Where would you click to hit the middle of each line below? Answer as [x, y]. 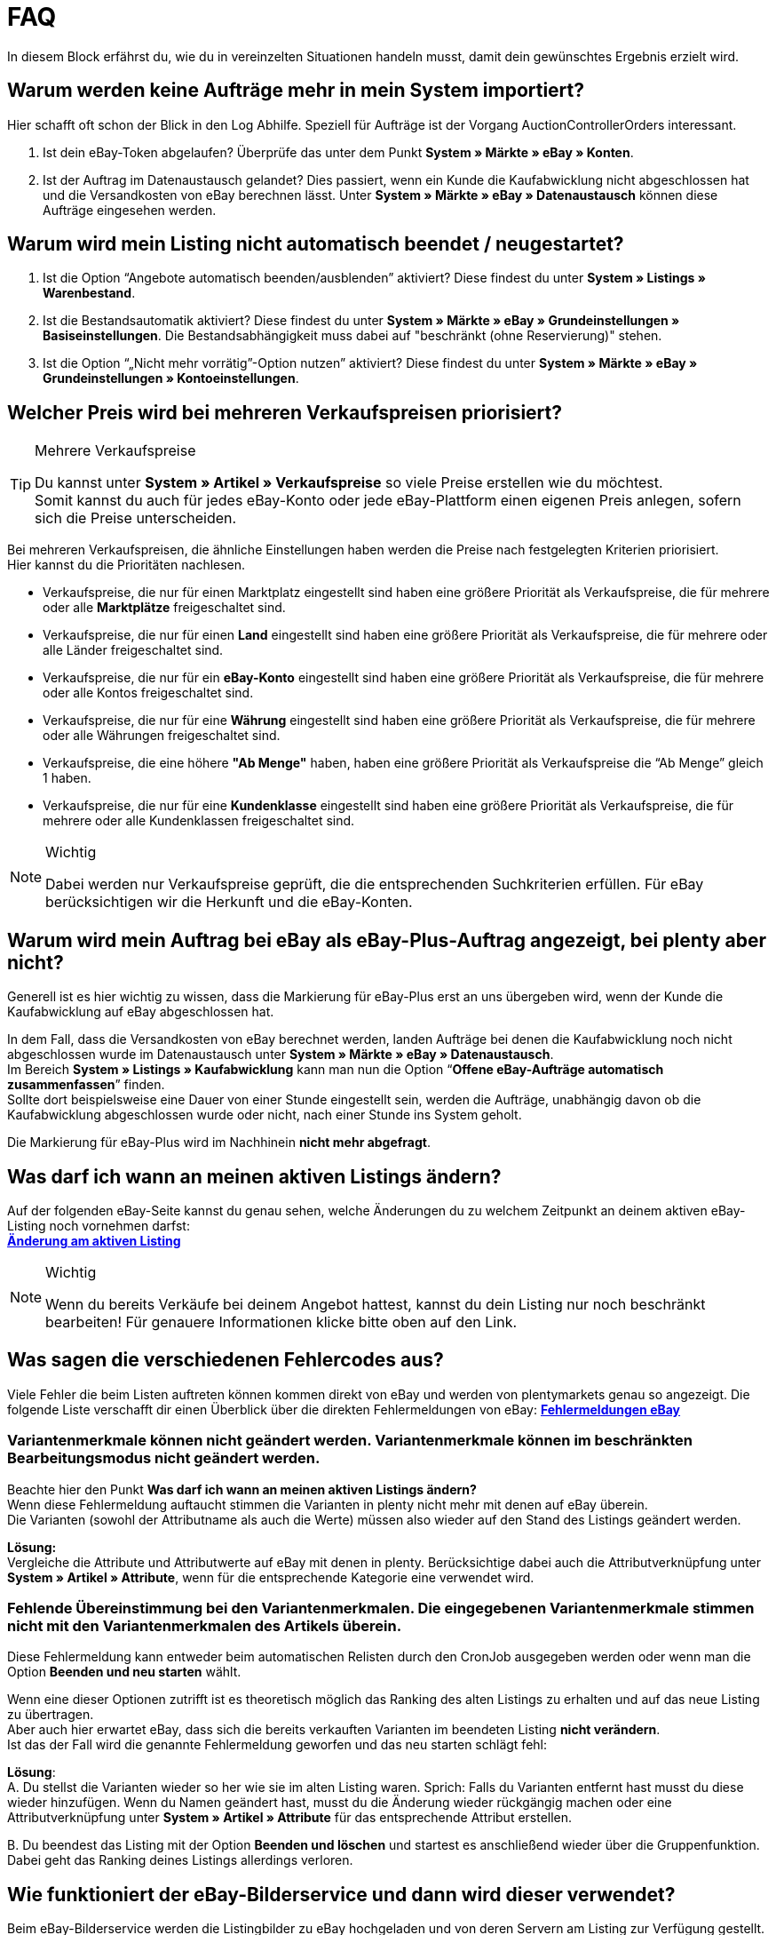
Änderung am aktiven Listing [94, 1240]
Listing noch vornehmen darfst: [99, 1225]
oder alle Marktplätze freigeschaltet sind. [164, 608]
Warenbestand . [89, 293]
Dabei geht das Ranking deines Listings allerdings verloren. [180, 1860]
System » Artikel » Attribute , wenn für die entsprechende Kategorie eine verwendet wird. [271, 1577]
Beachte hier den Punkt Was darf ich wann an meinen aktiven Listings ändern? [242, 1489]
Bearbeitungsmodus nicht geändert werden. [164, 1458]
